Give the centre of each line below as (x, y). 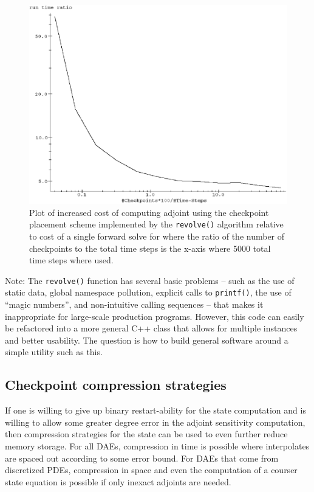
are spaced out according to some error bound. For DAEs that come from (142, 458)
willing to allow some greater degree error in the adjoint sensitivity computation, (155, 422)
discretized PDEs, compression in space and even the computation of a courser (151, 470)
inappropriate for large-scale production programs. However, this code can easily (155, 316)
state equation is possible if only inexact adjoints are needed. (118, 481)
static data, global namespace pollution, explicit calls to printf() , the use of (148, 292)
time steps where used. (71, 260)
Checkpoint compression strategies (116, 385)
